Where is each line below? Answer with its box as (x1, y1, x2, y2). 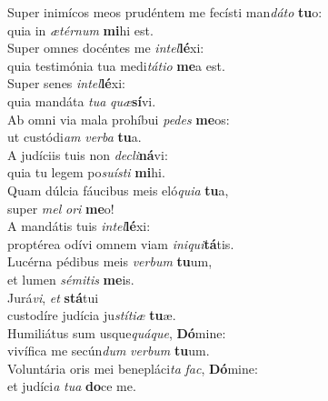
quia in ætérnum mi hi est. (7, 20, 154, 39)
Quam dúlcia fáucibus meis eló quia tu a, (7, 180, 229, 199)
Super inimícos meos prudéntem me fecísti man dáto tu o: (7, 3, 323, 21)
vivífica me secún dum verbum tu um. (7, 341, 210, 360)
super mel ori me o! (7, 198, 114, 217)
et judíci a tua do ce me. (7, 376, 136, 396)
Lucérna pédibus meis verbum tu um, (7, 252, 213, 271)
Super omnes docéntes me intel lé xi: (7, 38, 204, 57)
